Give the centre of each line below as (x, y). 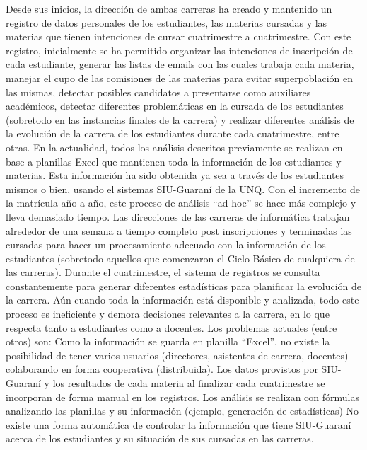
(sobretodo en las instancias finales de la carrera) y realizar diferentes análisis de (180, 119)
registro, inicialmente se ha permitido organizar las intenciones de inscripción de (179, 50)
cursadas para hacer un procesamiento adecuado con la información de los (166, 244)
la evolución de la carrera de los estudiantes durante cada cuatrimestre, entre (173, 133)
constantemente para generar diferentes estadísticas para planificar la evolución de (184, 285)
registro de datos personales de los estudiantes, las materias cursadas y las (167, 22)
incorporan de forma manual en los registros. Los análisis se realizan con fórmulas (183, 397)
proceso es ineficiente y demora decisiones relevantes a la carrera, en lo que (168, 314)
